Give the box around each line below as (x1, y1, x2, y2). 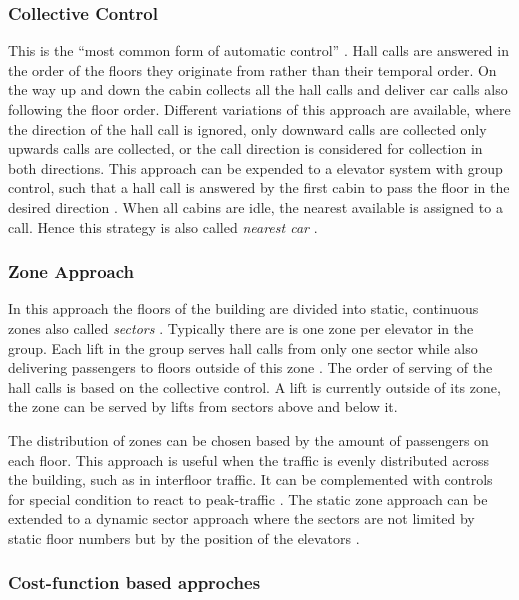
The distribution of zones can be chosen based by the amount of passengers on (8, 429, 489, 450)
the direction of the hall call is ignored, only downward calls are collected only (8, 118, 487, 139)
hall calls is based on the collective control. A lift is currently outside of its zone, (8, 376, 501, 397)
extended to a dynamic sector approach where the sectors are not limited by (8, 508, 475, 529)
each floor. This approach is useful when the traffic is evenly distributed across (8, 449, 489, 470)
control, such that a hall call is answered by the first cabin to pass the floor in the (8, 177, 510, 198)
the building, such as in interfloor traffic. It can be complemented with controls (8, 469, 493, 490)
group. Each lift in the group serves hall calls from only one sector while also (8, 337, 478, 358)
